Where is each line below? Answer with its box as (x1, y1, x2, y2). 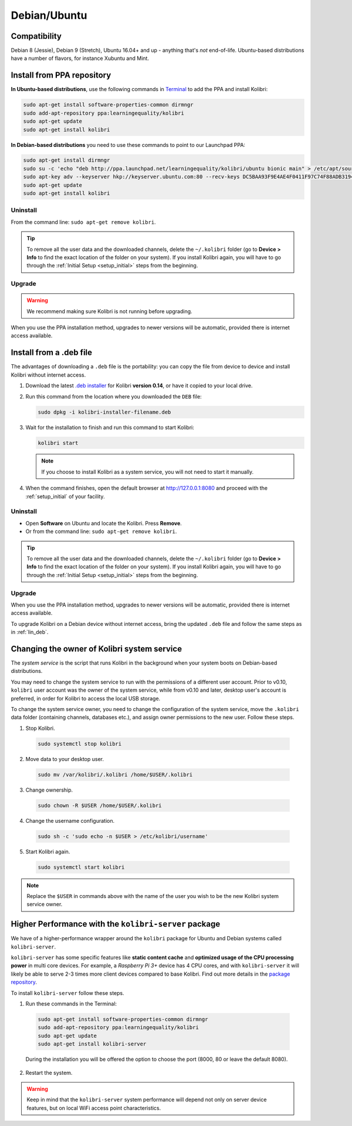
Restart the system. (25, 1069, 73, 1076)
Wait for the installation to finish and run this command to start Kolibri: (25, 424, 195, 431)
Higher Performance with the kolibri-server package (11, 919, 221, 929)
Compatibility (11, 31, 62, 41)
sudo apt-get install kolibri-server (38, 1041, 147, 1047)
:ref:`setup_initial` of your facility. (25, 492, 105, 500)
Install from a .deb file (11, 347, 93, 358)
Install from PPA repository (11, 71, 111, 81)
